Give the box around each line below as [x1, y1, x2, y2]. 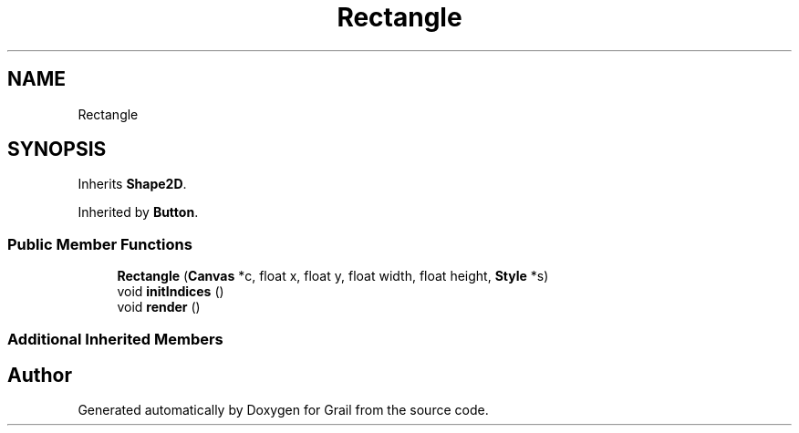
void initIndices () [117, 284, 224, 300]
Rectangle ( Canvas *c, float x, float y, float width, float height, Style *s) [117, 268, 549, 284]
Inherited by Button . [78, 204, 199, 221]
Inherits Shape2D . [78, 176, 187, 192]
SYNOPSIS [7, 138, 107, 161]
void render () [117, 299, 201, 315]
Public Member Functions [7, 234, 192, 253]
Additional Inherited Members [7, 329, 223, 348]
